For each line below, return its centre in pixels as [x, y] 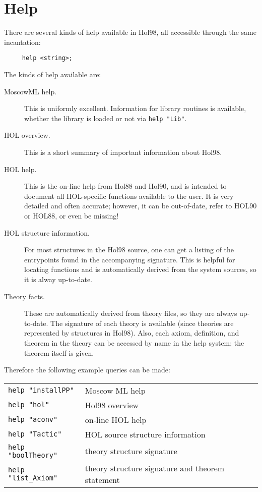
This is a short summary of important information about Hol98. [123, 152]
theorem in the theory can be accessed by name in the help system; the [134, 342]
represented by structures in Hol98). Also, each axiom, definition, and [132, 333]
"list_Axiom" [33, 478]
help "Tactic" [35, 434]
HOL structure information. [47, 232]
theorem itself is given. [59, 352]
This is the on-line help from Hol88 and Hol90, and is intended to [125, 186]
